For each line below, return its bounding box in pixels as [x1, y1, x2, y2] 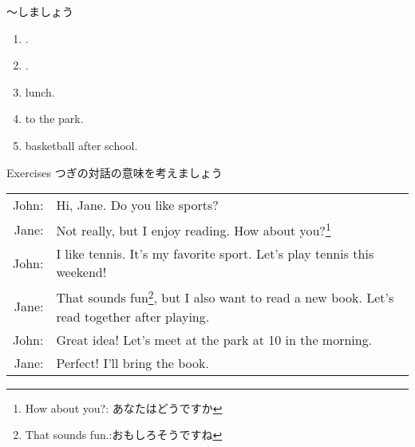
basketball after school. [25, 136, 138, 153]
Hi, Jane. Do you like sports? [56, 196, 219, 215]
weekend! [56, 263, 107, 282]
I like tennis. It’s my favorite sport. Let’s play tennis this [56, 244, 374, 263]
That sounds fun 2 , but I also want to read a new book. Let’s [56, 286, 394, 307]
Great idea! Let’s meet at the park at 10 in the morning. [56, 330, 373, 349]
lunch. [25, 83, 55, 100]
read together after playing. [56, 307, 210, 326]
